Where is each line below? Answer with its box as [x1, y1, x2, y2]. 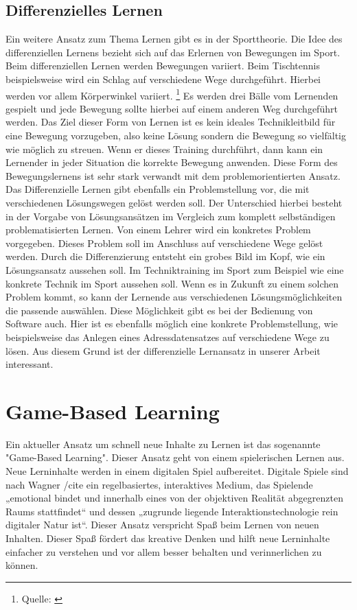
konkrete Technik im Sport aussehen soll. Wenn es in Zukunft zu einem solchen [5, 276, 339, 290]
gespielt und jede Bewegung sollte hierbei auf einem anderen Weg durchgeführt [5, 101, 338, 115]
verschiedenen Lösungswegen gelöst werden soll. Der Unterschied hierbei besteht [5, 195, 343, 209]
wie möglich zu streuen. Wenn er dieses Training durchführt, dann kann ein [5, 141, 323, 156]
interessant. [5, 357, 54, 371]
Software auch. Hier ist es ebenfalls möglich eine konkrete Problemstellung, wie [5, 316, 338, 331]
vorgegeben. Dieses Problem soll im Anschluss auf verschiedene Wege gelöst [5, 235, 323, 250]
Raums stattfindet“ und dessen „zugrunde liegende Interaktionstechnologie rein [5, 504, 338, 518]
